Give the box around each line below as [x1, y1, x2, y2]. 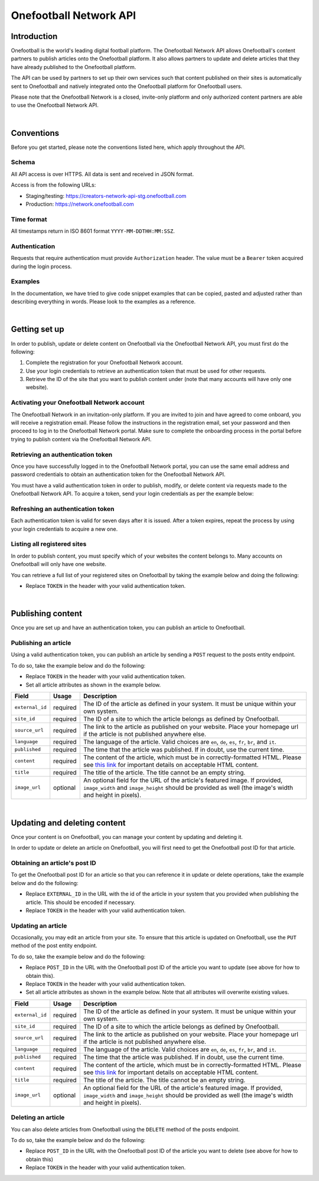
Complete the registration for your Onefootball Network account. [25, 359, 183, 366]
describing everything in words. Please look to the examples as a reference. [11, 298, 196, 305]
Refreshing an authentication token [11, 505, 115, 513]
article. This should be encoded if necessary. [25, 899, 136, 906]
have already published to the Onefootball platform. [11, 63, 136, 70]
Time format [11, 215, 47, 223]
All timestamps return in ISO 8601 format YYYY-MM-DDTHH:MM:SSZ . [11, 227, 175, 235]
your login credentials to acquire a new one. [11, 525, 118, 532]
